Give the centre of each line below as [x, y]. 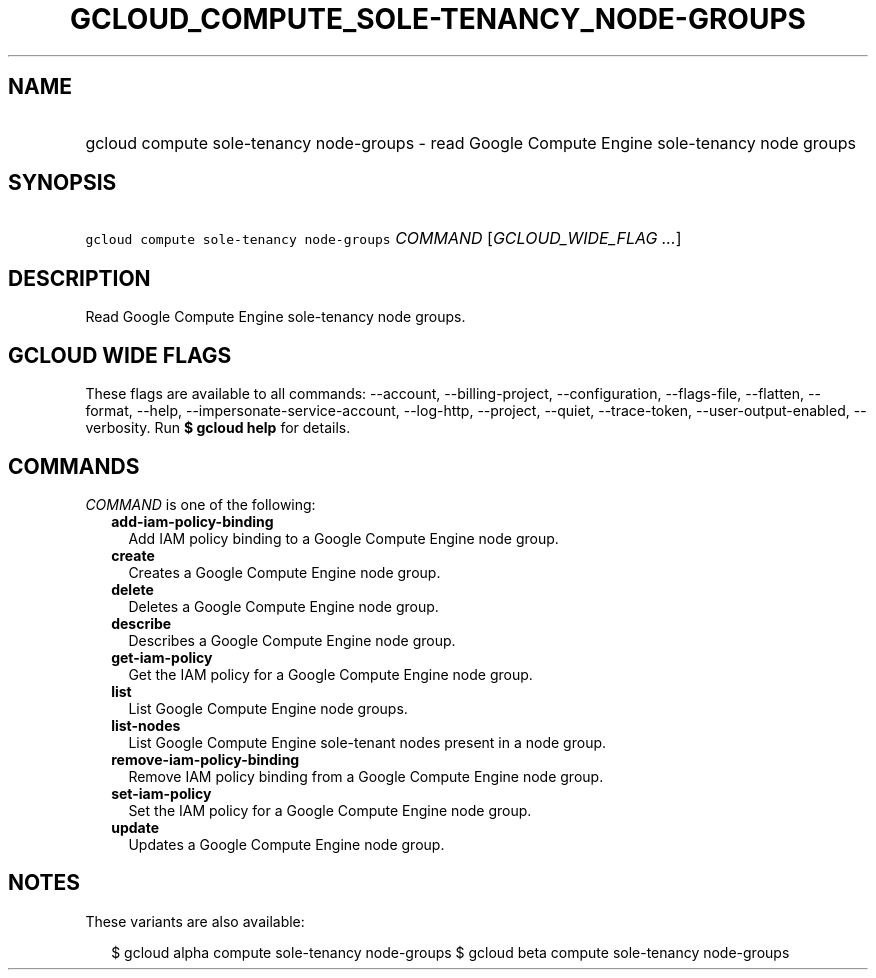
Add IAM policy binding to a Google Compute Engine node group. [343, 538]
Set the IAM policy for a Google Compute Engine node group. [330, 810]
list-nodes [146, 725]
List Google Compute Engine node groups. [268, 708]
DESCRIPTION [79, 278]
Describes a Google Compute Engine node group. [292, 640]
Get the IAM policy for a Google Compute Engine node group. [330, 674]
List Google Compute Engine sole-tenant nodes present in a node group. [367, 742]
